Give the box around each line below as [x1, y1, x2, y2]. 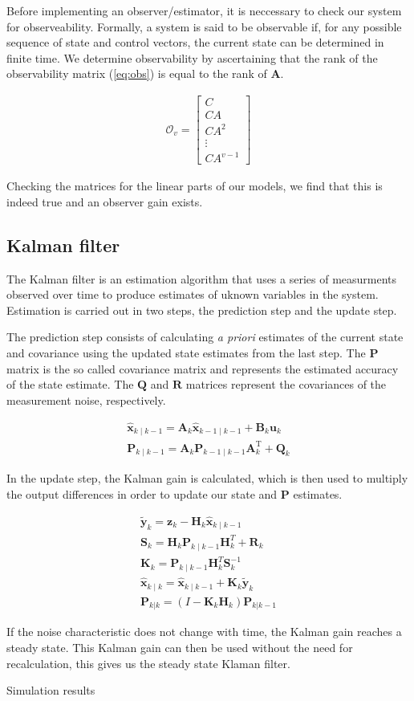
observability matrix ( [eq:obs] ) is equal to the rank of [6, 65, 267, 82]
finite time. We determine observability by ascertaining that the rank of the [6, 49, 378, 66]
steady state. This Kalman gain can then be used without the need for [6, 639, 353, 655]
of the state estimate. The [6, 376, 134, 393]
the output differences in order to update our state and [6, 485, 278, 502]
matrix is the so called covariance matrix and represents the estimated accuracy [6, 360, 399, 377]
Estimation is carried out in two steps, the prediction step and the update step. [6, 301, 397, 318]
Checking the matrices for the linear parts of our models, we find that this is [6, 177, 383, 194]
